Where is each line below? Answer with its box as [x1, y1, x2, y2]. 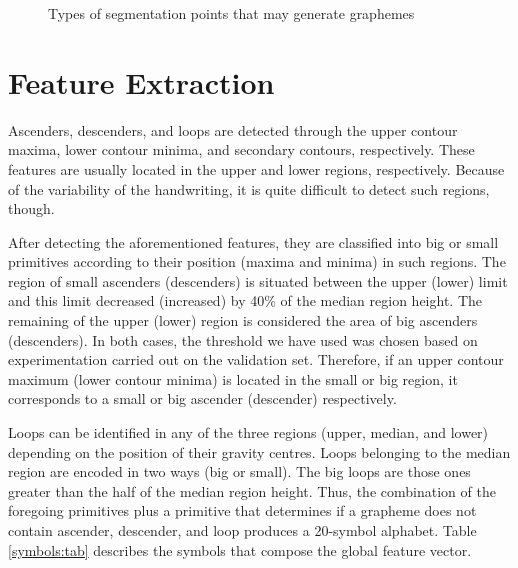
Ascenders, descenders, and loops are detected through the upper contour [8, 119, 458, 140]
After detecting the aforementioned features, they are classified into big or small [8, 231, 499, 252]
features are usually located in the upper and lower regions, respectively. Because [8, 158, 505, 179]
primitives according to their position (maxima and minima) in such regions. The [8, 251, 506, 272]
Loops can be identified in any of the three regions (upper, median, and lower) [8, 422, 489, 443]
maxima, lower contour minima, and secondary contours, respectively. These [8, 139, 475, 160]
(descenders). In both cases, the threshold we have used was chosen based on [8, 329, 478, 350]
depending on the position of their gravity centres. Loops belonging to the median [8, 441, 511, 462]
